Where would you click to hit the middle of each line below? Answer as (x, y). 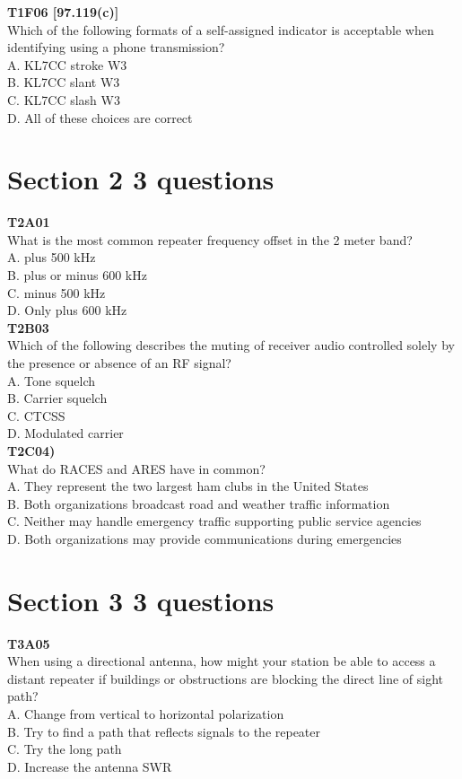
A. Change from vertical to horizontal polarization (146, 714)
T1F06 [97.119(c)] (63, 12)
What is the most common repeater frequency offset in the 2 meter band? (210, 239)
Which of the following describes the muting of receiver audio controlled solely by (231, 345)
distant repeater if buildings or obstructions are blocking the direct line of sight (225, 678)
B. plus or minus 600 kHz (77, 275)
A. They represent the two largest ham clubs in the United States (188, 486)
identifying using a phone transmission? (116, 47)
